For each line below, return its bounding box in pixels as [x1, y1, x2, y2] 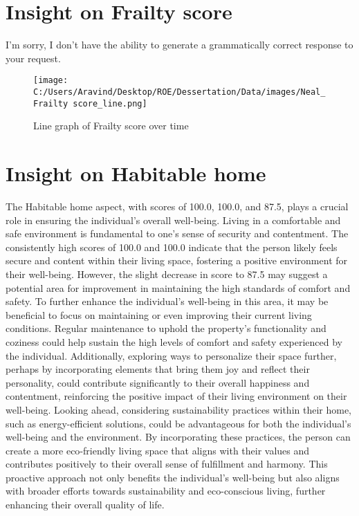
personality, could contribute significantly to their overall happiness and [6, 375, 310, 389]
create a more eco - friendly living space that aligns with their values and [6, 443, 310, 457]
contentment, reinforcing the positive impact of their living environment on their [6, 389, 347, 403]
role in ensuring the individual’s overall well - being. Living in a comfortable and [6, 212, 341, 227]
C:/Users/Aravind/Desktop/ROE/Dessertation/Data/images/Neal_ [33, 86, 326, 97]
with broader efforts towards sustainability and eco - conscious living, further [6, 483, 326, 498]
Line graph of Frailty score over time [33, 118, 189, 133]
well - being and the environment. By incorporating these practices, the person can [6, 430, 351, 444]
